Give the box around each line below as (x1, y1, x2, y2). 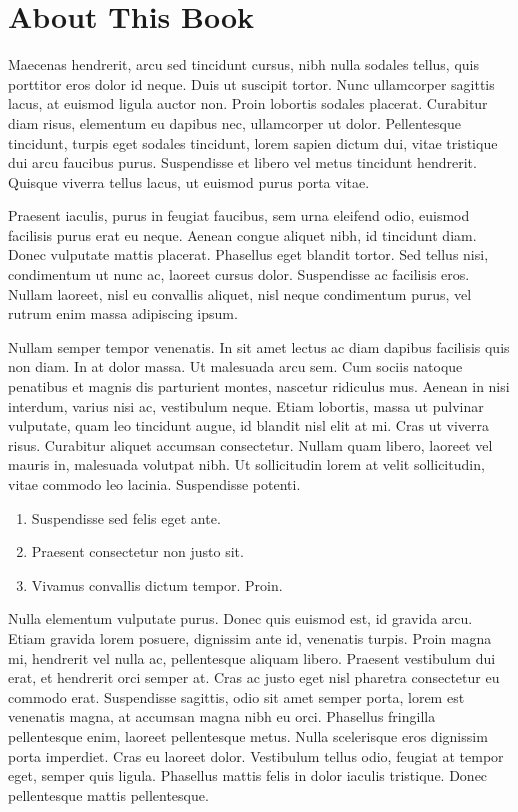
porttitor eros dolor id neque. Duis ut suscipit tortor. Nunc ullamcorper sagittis (8, 73, 495, 94)
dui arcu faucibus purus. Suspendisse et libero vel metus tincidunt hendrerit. (8, 152, 477, 173)
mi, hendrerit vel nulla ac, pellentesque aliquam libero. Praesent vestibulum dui (8, 647, 496, 668)
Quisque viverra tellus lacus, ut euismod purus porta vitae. (8, 171, 370, 192)
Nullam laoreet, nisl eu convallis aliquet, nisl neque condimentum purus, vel (8, 283, 472, 304)
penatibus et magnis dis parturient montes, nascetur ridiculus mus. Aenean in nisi (8, 376, 510, 397)
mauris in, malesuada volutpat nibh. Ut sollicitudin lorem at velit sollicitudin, (8, 454, 485, 475)
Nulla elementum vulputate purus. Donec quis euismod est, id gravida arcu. (8, 608, 473, 629)
